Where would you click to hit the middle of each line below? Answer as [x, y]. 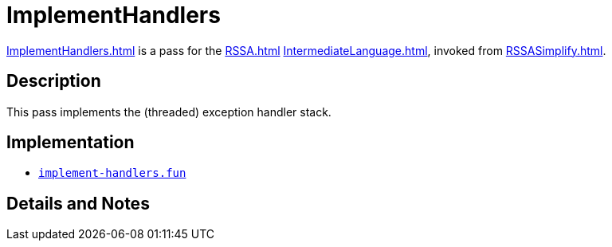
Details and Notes [78, 203]
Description [54, 81]
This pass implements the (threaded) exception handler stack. [169, 112]
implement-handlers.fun [112, 173]
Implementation [71, 143]
